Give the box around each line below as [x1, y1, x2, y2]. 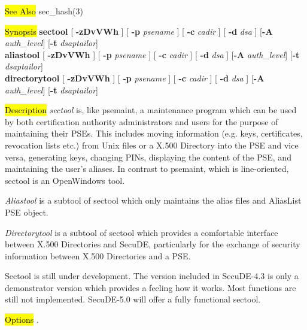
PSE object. [5, 205, 48, 218]
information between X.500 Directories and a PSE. [5, 249, 191, 262]
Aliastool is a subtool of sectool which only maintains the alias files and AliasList [5, 194, 302, 207]
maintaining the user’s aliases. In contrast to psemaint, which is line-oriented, [5, 162, 289, 175]
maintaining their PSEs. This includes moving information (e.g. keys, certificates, [5, 127, 303, 140]
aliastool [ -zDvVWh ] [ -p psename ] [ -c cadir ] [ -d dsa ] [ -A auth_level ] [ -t [5, 48, 300, 60]
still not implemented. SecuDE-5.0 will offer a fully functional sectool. [5, 293, 261, 305]
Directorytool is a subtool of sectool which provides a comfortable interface [5, 226, 278, 238]
